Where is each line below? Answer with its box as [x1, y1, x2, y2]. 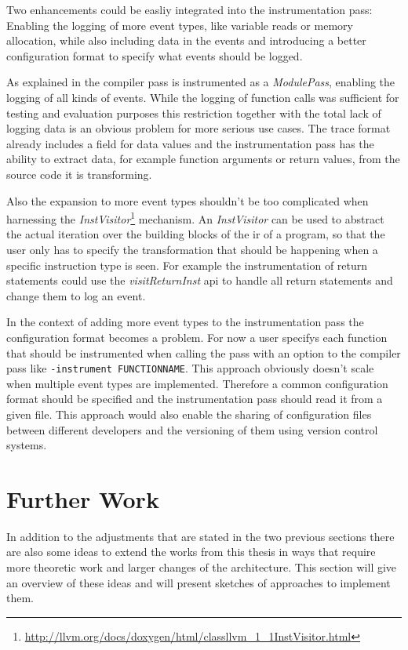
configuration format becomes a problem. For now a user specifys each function [6, 329, 388, 345]
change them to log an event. [6, 287, 146, 303]
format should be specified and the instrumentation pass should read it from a [6, 390, 383, 407]
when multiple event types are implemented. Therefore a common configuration [6, 375, 388, 391]
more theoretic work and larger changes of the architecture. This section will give [6, 559, 397, 576]
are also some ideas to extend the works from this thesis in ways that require [6, 543, 376, 560]
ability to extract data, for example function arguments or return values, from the [6, 151, 400, 167]
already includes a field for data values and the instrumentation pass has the [6, 135, 374, 151]
